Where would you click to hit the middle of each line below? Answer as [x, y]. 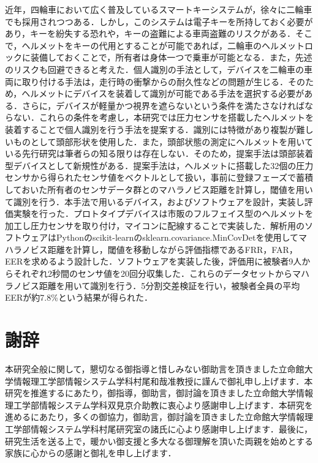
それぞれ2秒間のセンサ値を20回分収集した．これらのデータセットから [153, 273]
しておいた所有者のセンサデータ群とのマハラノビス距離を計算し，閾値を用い [159, 189]
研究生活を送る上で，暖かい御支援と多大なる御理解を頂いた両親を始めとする [159, 441]
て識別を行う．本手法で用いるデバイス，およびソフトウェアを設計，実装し [155, 201]
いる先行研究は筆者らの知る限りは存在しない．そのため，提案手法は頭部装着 [159, 153]
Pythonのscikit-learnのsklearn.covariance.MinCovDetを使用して [177, 237]
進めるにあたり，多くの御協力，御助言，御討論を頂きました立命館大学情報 [155, 417]
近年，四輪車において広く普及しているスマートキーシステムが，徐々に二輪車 [159, 9]
